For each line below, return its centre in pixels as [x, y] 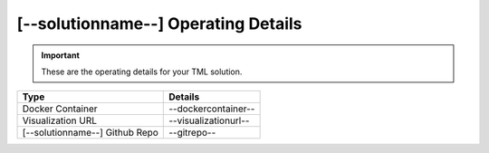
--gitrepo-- [192, 133]
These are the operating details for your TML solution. [142, 72]
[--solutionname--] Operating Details [159, 24]
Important [61, 55]
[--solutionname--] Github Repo [90, 133]
